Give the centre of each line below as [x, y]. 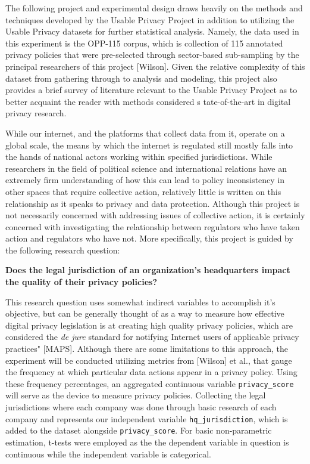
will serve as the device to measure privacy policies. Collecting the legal [136, 395]
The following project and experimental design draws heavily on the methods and [154, 8]
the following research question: [63, 250]
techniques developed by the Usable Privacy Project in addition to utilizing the [150, 19]
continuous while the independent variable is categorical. [108, 454]
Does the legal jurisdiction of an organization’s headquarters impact [148, 270]
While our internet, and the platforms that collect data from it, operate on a [145, 133]
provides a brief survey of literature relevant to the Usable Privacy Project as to [151, 90]
